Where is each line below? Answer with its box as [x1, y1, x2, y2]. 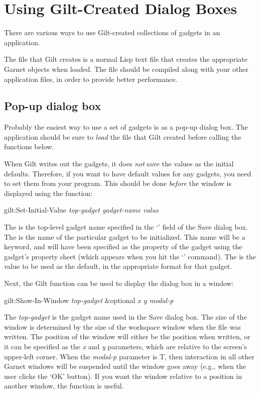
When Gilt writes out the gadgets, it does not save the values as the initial [4, 158, 234, 169]
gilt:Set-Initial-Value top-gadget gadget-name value [4, 205, 159, 215]
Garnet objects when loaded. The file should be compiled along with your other [4, 63, 248, 74]
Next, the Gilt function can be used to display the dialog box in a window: [4, 278, 234, 288]
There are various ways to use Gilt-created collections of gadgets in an [4, 27, 220, 38]
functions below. [4, 141, 54, 152]
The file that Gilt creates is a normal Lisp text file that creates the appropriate [4, 54, 247, 64]
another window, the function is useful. [4, 380, 124, 391]
